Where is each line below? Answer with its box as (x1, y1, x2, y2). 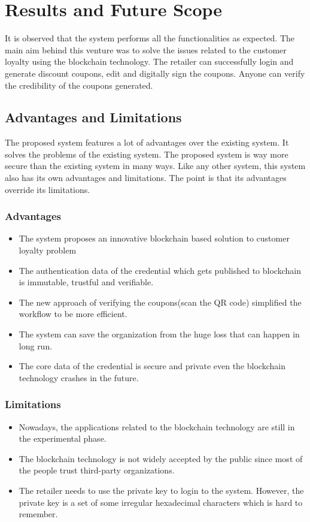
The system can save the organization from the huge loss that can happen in (19, 328, 300, 340)
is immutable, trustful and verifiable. (19, 276, 154, 288)
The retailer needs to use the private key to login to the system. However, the (19, 484, 304, 497)
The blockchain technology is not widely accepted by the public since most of (19, 452, 303, 464)
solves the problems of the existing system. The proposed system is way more (5, 147, 288, 160)
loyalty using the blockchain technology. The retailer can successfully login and (5, 55, 294, 68)
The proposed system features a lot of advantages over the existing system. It (5, 136, 289, 149)
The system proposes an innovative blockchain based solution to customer (19, 232, 290, 245)
